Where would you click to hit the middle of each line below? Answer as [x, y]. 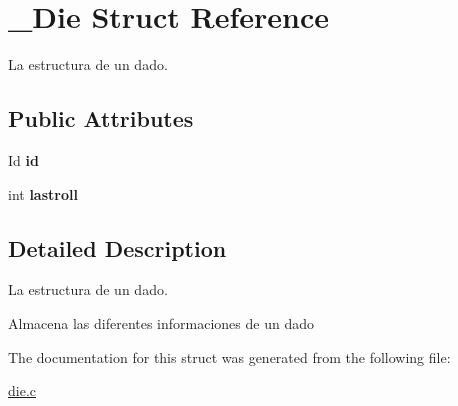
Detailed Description [117, 247]
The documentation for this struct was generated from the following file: [229, 356]
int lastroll [43, 193]
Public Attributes [101, 118]
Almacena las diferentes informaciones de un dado [161, 322]
